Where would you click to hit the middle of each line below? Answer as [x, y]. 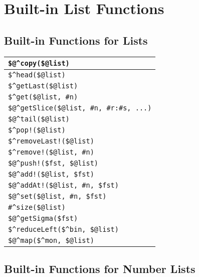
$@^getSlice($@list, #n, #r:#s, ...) [80, 108]
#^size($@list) [37, 207]
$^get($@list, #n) [43, 97]
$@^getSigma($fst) [43, 218]
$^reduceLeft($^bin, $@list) [63, 229]
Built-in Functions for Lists [76, 40]
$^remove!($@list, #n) [51, 152]
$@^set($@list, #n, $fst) [57, 196]
